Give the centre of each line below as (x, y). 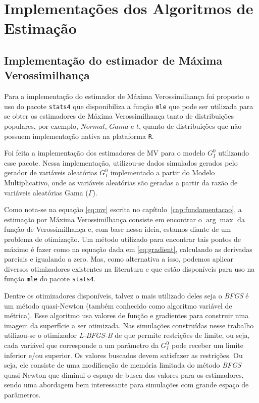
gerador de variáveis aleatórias (51, 172)
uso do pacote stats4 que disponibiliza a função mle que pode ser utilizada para (129, 106)
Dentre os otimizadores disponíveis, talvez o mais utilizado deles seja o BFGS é (126, 296)
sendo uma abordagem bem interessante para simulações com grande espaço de (126, 385)
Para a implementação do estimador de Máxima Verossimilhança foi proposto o (127, 96)
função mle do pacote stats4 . (50, 279)
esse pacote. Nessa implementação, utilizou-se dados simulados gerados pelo (121, 162)
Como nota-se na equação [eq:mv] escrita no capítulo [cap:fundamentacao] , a (123, 209)
